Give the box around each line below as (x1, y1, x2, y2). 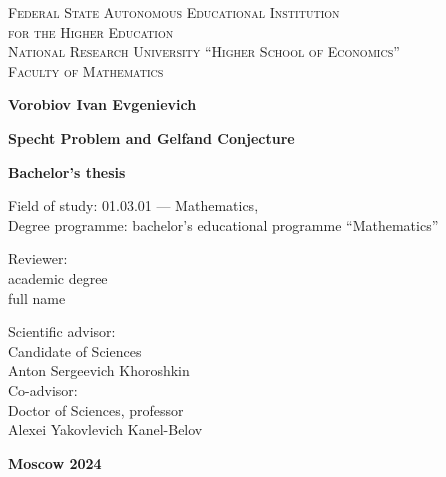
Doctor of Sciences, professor (8, 399, 184, 420)
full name (8, 287, 66, 308)
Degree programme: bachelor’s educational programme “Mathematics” (8, 214, 439, 235)
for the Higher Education (8, 21, 174, 42)
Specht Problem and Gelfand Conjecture (8, 127, 295, 148)
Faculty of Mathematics (8, 60, 164, 81)
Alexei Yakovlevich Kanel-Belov (8, 419, 203, 440)
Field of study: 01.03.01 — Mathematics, (8, 195, 259, 216)
